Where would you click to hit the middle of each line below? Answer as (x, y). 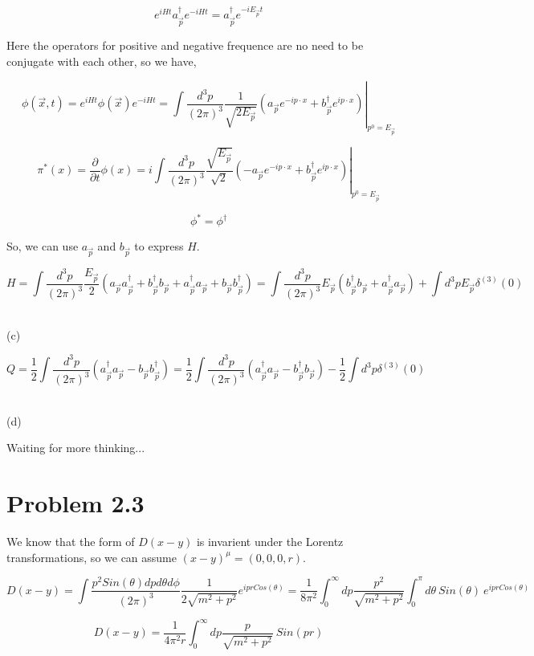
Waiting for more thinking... (76, 448)
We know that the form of (71, 542)
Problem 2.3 (75, 503)
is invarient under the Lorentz (270, 542)
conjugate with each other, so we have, (102, 61)
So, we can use (43, 246)
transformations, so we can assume (92, 557)
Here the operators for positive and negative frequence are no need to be (185, 45)
